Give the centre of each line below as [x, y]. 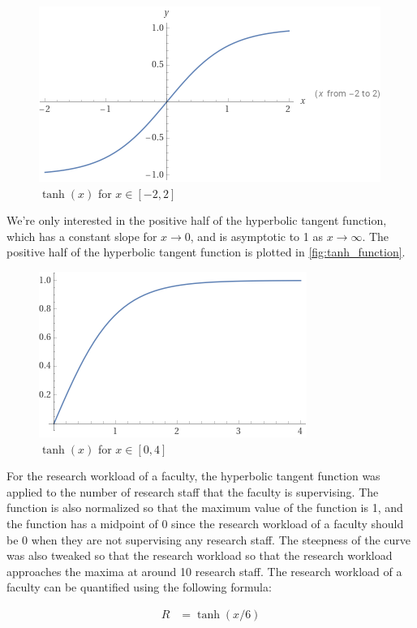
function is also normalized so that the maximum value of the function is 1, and [205, 508]
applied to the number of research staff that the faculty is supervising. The [193, 491]
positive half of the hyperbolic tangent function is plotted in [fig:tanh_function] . [206, 252]
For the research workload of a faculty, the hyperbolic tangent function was [193, 476]
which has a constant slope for [82, 236]
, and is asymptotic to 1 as [256, 236]
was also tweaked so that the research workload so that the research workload [200, 555]
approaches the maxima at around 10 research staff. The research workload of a [204, 571]
